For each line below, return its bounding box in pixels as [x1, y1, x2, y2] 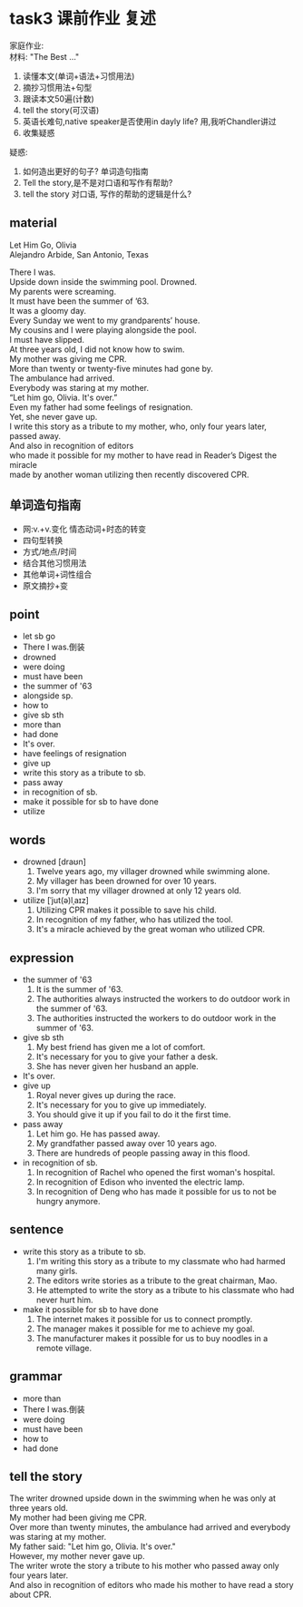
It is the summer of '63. [35, 984, 124, 994]
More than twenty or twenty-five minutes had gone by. [9, 363, 213, 374]
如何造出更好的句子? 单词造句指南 [22, 165, 149, 177]
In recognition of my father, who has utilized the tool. [35, 914, 233, 925]
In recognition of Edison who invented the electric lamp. [35, 1176, 245, 1187]
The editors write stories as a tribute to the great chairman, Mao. [35, 1275, 278, 1286]
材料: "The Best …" [9, 51, 80, 62]
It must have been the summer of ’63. [9, 296, 150, 307]
